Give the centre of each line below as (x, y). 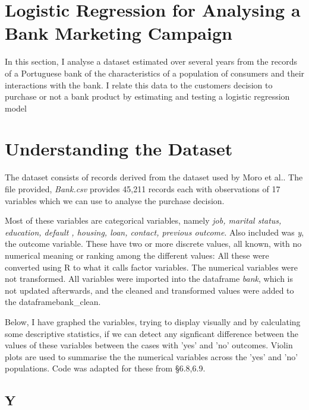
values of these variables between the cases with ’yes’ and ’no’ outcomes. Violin (149, 345)
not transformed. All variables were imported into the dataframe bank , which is (149, 279)
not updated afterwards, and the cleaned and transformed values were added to (149, 290)
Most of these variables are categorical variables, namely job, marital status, (143, 220)
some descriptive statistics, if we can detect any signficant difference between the (152, 333)
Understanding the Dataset (119, 149)
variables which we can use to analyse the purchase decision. (115, 200)
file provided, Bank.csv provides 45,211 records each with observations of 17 (143, 189)
